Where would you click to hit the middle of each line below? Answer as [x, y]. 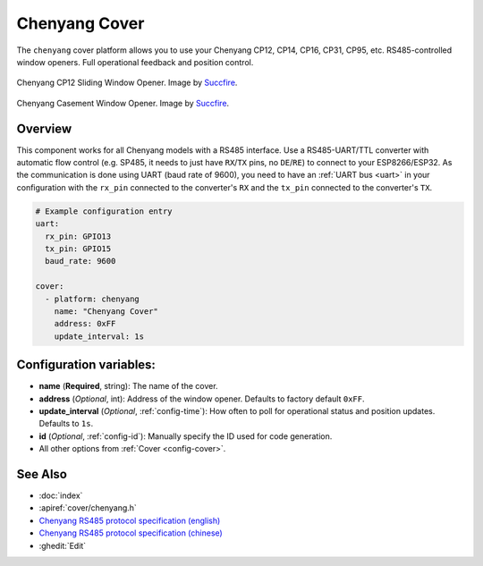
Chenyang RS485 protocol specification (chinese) [131, 533]
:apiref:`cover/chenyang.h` [88, 508]
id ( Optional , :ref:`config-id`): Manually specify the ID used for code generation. [186, 436]
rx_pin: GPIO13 [78, 236]
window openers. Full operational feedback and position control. [135, 62]
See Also [42, 474]
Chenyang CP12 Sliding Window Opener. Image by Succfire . [127, 83]
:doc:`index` [61, 495]
